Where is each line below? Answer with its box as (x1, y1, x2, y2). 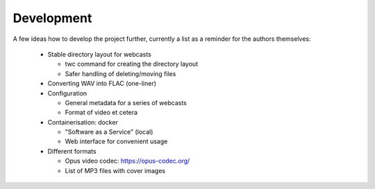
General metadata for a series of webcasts (65, 98, 187, 107)
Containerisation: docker (47, 118, 118, 126)
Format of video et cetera (65, 108, 138, 117)
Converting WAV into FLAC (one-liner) (47, 80, 156, 88)
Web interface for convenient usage (65, 137, 168, 145)
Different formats (47, 147, 97, 155)
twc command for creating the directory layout (65, 60, 198, 69)
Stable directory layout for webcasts (47, 50, 152, 58)
